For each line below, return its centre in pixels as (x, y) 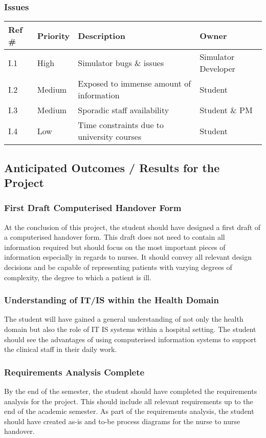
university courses (110, 137)
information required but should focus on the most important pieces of (115, 247)
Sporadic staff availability (124, 110)
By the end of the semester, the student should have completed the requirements (131, 391)
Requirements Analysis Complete (74, 372)
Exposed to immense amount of (135, 84)
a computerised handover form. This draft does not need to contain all (115, 237)
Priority (53, 35)
